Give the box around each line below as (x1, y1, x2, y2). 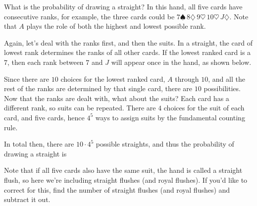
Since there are (4, 73, 50, 84)
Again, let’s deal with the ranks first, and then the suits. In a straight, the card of (4, 37, 253, 48)
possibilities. (204, 83, 241, 94)
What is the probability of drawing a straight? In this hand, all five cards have (4, 1, 243, 11)
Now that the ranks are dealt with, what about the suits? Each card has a (4, 93, 229, 103)
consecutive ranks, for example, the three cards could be (4, 11, 175, 21)
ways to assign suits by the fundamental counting (95, 112, 245, 122)
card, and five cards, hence (4, 112, 85, 122)
